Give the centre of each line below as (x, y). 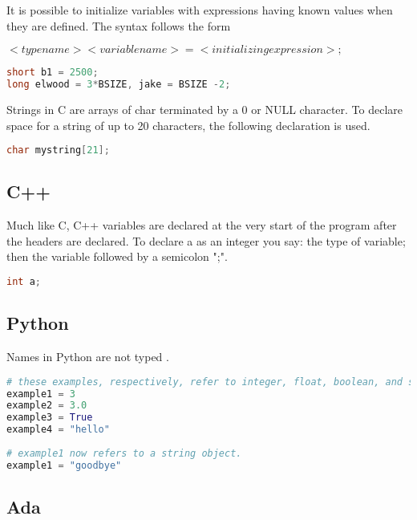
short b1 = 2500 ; (53, 73)
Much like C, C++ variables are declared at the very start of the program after (202, 225)
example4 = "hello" (58, 430)
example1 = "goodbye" (64, 465)
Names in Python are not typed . (88, 357)
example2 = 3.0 (47, 406)
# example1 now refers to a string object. (124, 453)
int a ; (24, 281)
